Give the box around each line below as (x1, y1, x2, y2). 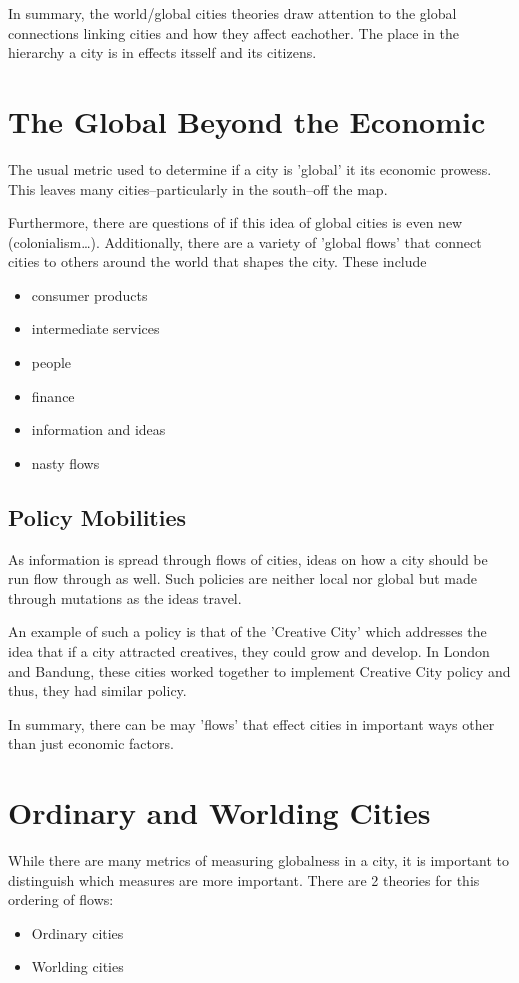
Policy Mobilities (8, 501, 187, 532)
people (31, 352, 72, 373)
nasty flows (31, 452, 100, 473)
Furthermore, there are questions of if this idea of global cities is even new (8, 212, 463, 233)
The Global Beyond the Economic (8, 100, 486, 141)
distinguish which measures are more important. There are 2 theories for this (8, 869, 480, 890)
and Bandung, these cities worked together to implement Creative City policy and (8, 660, 511, 681)
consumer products (31, 284, 148, 305)
